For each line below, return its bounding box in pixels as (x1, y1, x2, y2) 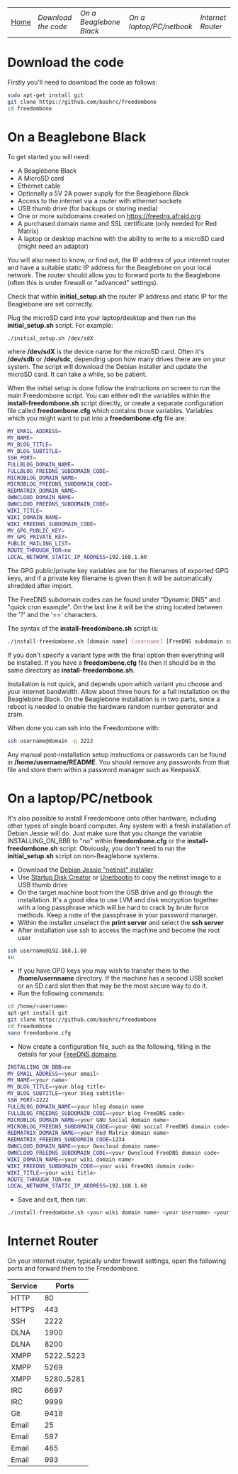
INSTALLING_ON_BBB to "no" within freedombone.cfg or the (7, 836, 186, 845)
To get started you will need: (7, 152, 91, 161)
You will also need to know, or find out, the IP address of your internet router (7, 255, 230, 264)
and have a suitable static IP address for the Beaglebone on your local (7, 263, 212, 272)
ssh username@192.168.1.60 (7, 947, 87, 954)
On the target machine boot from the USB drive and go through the (17, 888, 213, 897)
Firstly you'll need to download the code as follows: (7, 78, 158, 86)
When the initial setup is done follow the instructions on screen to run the (7, 384, 221, 392)
